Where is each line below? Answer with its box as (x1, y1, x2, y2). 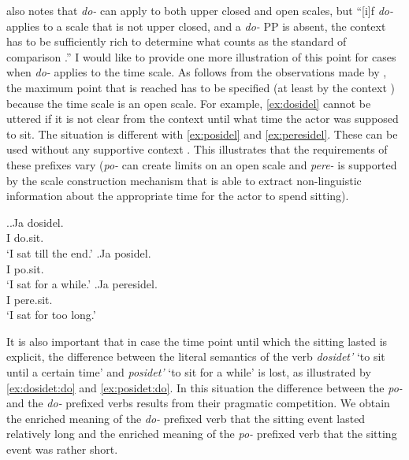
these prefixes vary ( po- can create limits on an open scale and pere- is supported (6, 156, 397, 172)
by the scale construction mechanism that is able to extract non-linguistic (6, 172, 362, 188)
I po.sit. (6, 260, 44, 276)
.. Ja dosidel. (6, 213, 64, 230)
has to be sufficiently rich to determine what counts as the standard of (6, 33, 347, 50)
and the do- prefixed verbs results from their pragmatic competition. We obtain (6, 395, 390, 411)
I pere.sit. (6, 291, 53, 307)
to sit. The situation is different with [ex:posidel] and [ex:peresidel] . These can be (6, 125, 398, 142)
